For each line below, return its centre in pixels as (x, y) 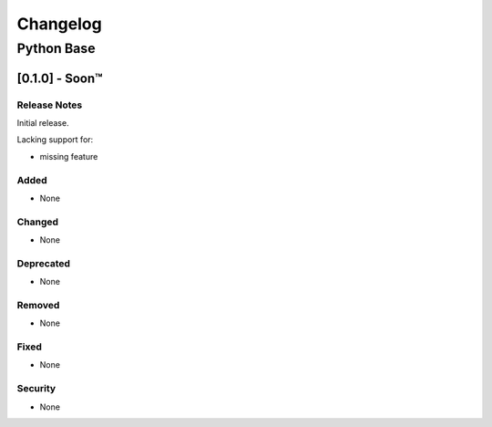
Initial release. (43, 122)
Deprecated (44, 263)
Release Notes (50, 105)
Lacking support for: (55, 140)
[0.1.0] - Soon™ (60, 78)
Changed (38, 222)
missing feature (69, 156)
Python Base (56, 48)
